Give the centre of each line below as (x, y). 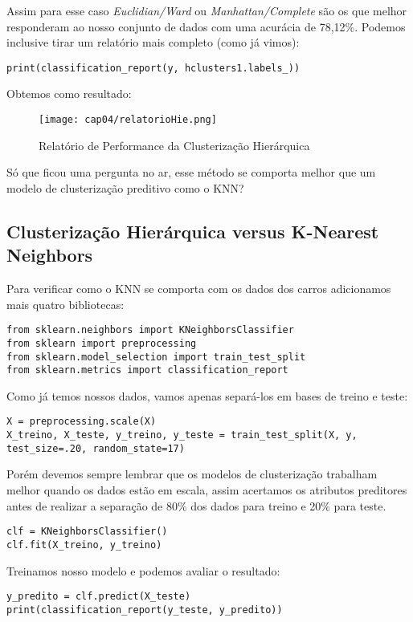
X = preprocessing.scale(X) (82, 422)
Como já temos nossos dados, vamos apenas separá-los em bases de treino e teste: (207, 395)
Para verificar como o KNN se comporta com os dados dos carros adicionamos (199, 289)
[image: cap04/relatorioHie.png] (128, 120)
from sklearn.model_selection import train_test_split (156, 357)
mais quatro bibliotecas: (65, 304)
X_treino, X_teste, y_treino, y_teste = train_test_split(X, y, (182, 435)
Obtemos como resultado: (69, 94)
